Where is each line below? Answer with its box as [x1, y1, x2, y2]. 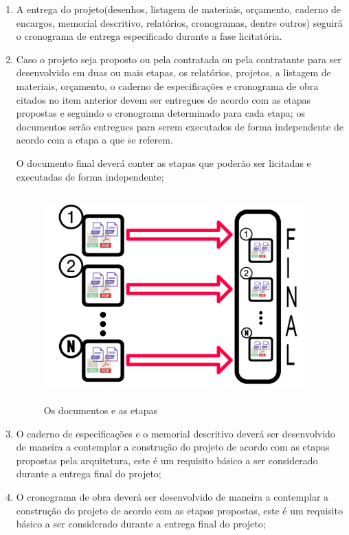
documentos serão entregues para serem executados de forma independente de [16, 119, 344, 133]
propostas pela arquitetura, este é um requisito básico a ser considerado [16, 453, 318, 467]
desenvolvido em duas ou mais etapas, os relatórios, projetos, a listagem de [16, 65, 331, 80]
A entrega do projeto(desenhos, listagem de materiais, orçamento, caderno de [16, 2, 341, 16]
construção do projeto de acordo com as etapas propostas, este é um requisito [16, 503, 343, 517]
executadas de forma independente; [16, 169, 164, 183]
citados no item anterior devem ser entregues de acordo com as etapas [16, 92, 311, 106]
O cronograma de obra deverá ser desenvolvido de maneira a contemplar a [16, 490, 329, 504]
